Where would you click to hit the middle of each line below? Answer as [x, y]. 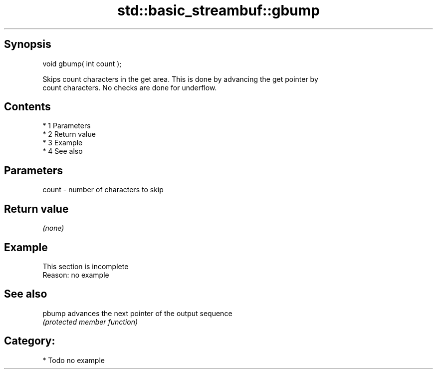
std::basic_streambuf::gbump [218, 10]
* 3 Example [63, 143]
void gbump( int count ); [82, 63]
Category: [30, 341]
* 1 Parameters [67, 126]
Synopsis [28, 44]
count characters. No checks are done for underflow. [130, 87]
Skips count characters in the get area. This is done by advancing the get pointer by [180, 79]
